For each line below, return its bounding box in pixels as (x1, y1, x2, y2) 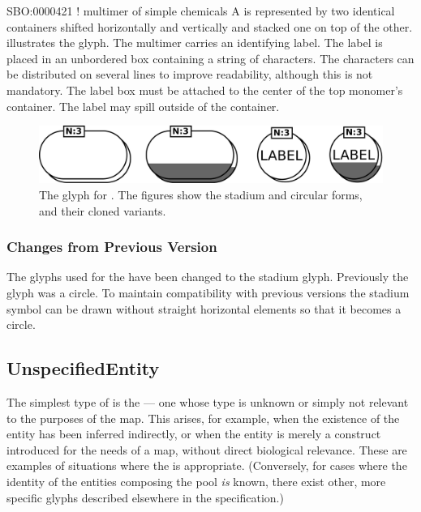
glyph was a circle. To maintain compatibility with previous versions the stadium (6, 284, 410, 301)
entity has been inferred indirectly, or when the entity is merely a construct (6, 425, 381, 442)
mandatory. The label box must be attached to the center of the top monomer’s (6, 81, 403, 98)
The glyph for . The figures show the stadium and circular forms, (39, 186, 363, 203)
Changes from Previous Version (6, 237, 217, 257)
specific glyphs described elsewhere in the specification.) (6, 489, 284, 506)
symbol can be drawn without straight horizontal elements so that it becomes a (6, 300, 402, 317)
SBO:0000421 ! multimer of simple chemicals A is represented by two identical (6, 2, 395, 19)
